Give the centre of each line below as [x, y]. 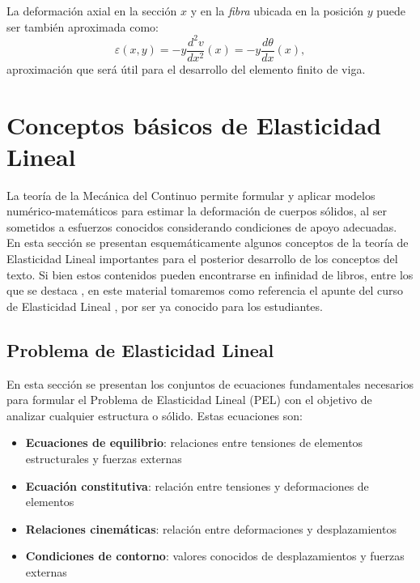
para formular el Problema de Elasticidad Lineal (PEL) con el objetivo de [189, 400]
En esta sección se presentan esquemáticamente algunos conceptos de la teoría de [208, 243]
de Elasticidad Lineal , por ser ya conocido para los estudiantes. [165, 306]
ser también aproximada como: [83, 26]
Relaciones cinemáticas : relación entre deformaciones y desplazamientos [211, 528]
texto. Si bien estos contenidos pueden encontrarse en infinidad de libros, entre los [210, 274]
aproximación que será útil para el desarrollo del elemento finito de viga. [186, 68]
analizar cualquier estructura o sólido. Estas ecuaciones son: [155, 415]
